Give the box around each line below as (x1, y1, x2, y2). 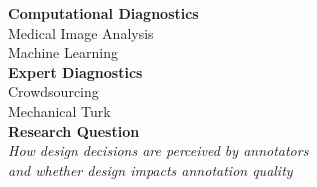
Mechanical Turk (8, 100, 111, 121)
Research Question (8, 120, 140, 141)
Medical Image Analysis (8, 22, 154, 43)
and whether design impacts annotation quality (8, 159, 293, 180)
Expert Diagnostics (8, 61, 143, 82)
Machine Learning (8, 42, 118, 63)
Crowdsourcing (8, 81, 99, 102)
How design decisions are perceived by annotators (8, 140, 309, 161)
